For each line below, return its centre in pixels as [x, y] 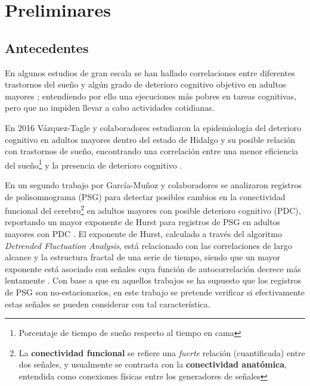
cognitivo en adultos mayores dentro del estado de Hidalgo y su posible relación [150, 139]
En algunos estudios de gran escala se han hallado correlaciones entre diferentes [150, 72]
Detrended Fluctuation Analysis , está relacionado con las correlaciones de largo [148, 245]
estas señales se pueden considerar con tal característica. [108, 303]
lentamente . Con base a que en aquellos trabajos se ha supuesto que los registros [153, 280]
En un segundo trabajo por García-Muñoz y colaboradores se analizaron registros [154, 184]
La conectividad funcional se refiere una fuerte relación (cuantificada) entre [162, 352]
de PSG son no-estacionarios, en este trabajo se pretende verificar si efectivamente [155, 292]
